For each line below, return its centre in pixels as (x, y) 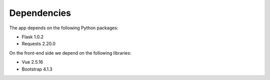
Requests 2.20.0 (39, 44)
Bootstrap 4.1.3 (37, 69)
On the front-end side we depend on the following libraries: (70, 53)
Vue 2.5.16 (32, 62)
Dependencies (40, 13)
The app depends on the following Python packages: (64, 28)
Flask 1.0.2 (32, 37)
